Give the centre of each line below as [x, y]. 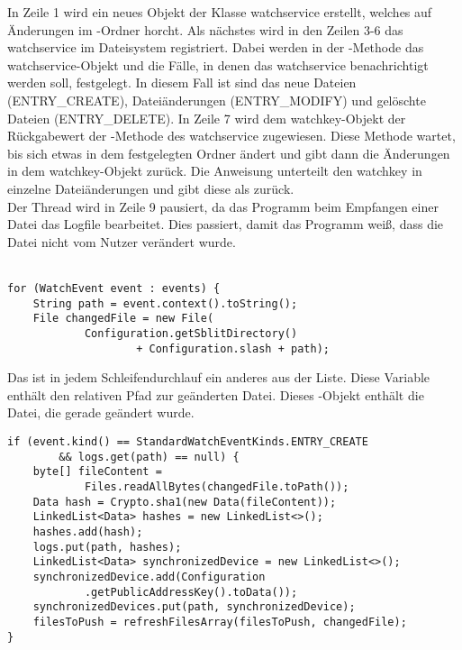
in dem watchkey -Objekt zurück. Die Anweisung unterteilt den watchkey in [215, 171]
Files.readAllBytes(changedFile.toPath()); [217, 486]
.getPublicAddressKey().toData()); [191, 592]
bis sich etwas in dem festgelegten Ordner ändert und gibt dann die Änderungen [229, 153]
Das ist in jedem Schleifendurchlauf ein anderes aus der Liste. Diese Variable [219, 377]
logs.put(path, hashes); [107, 547]
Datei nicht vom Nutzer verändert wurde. [122, 241]
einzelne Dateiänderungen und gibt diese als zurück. [151, 188]
